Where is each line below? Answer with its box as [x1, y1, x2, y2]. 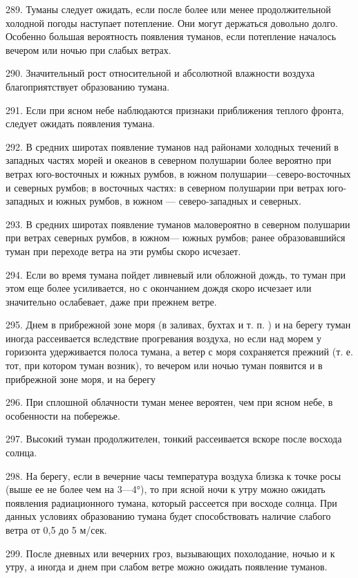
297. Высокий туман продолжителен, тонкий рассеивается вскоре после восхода [6, 431, 342, 446]
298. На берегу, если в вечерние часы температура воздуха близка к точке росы [6, 468, 341, 483]
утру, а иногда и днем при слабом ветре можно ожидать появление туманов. [6, 559, 328, 574]
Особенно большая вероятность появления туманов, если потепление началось [6, 29, 337, 44]
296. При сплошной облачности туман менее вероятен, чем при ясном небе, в [6, 395, 333, 409]
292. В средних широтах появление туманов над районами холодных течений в [6, 139, 339, 153]
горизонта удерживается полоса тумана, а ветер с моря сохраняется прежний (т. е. [6, 344, 353, 359]
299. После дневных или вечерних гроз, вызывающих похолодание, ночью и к [6, 546, 335, 560]
